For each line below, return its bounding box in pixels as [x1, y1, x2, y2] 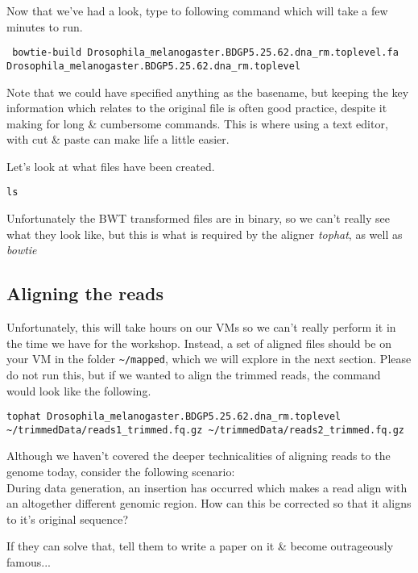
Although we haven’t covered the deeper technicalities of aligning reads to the [6, 447, 391, 464]
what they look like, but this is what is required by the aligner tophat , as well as [6, 225, 403, 242]
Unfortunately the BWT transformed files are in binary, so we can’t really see [6, 210, 390, 227]
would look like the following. [6, 382, 151, 399]
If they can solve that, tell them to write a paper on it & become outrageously [6, 537, 394, 554]
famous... [6, 554, 51, 571]
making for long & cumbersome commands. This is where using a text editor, [6, 115, 388, 132]
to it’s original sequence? [6, 510, 129, 527]
